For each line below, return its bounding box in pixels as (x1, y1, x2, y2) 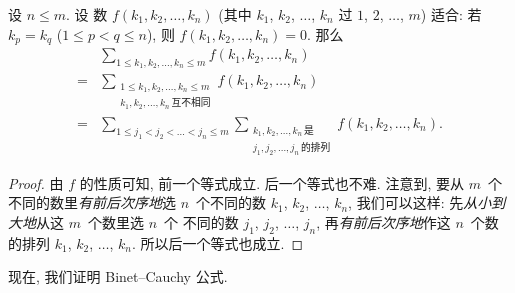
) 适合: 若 (420, 4, 482, 24)
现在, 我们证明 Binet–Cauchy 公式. (8, 266, 228, 287)
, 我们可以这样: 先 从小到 (348, 192, 506, 213)
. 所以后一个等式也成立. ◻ (132, 232, 304, 253)
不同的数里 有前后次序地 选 (8, 192, 176, 213)
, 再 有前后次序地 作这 (316, 211, 451, 232)
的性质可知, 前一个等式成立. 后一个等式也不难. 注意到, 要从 (79, 172, 464, 193)
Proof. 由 (8, 172, 64, 193)
